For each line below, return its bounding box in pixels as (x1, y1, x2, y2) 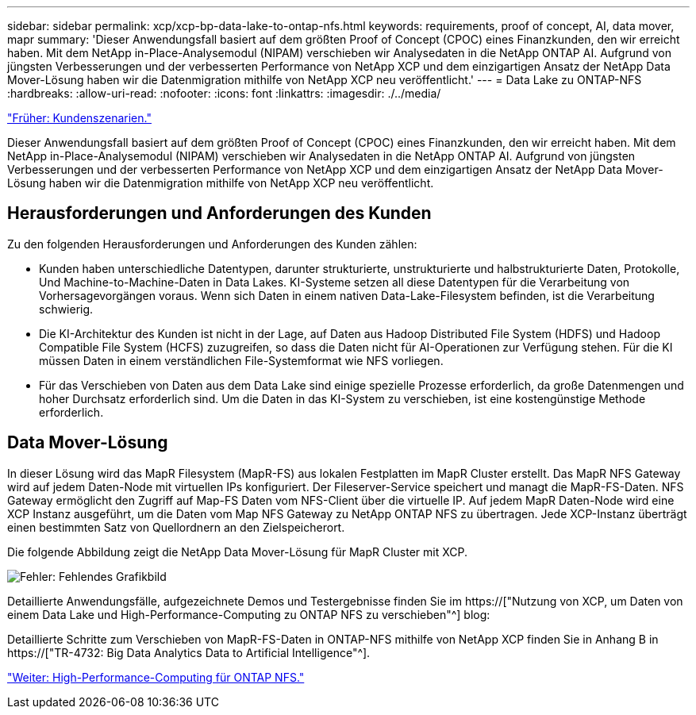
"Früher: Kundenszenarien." (7, 111, 152, 125)
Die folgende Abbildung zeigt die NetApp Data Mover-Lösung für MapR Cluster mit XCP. (7, 544, 467, 559)
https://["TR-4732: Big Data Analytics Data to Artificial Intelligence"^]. (7, 645, 371, 659)
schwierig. (39, 302, 94, 316)
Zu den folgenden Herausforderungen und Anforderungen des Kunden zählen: (7, 236, 417, 251)
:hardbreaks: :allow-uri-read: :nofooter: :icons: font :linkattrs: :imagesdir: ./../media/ (7, 86, 441, 100)
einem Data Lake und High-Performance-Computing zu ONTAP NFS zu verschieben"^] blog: (7, 607, 490, 621)
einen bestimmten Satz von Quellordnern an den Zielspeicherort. (7, 520, 345, 534)
